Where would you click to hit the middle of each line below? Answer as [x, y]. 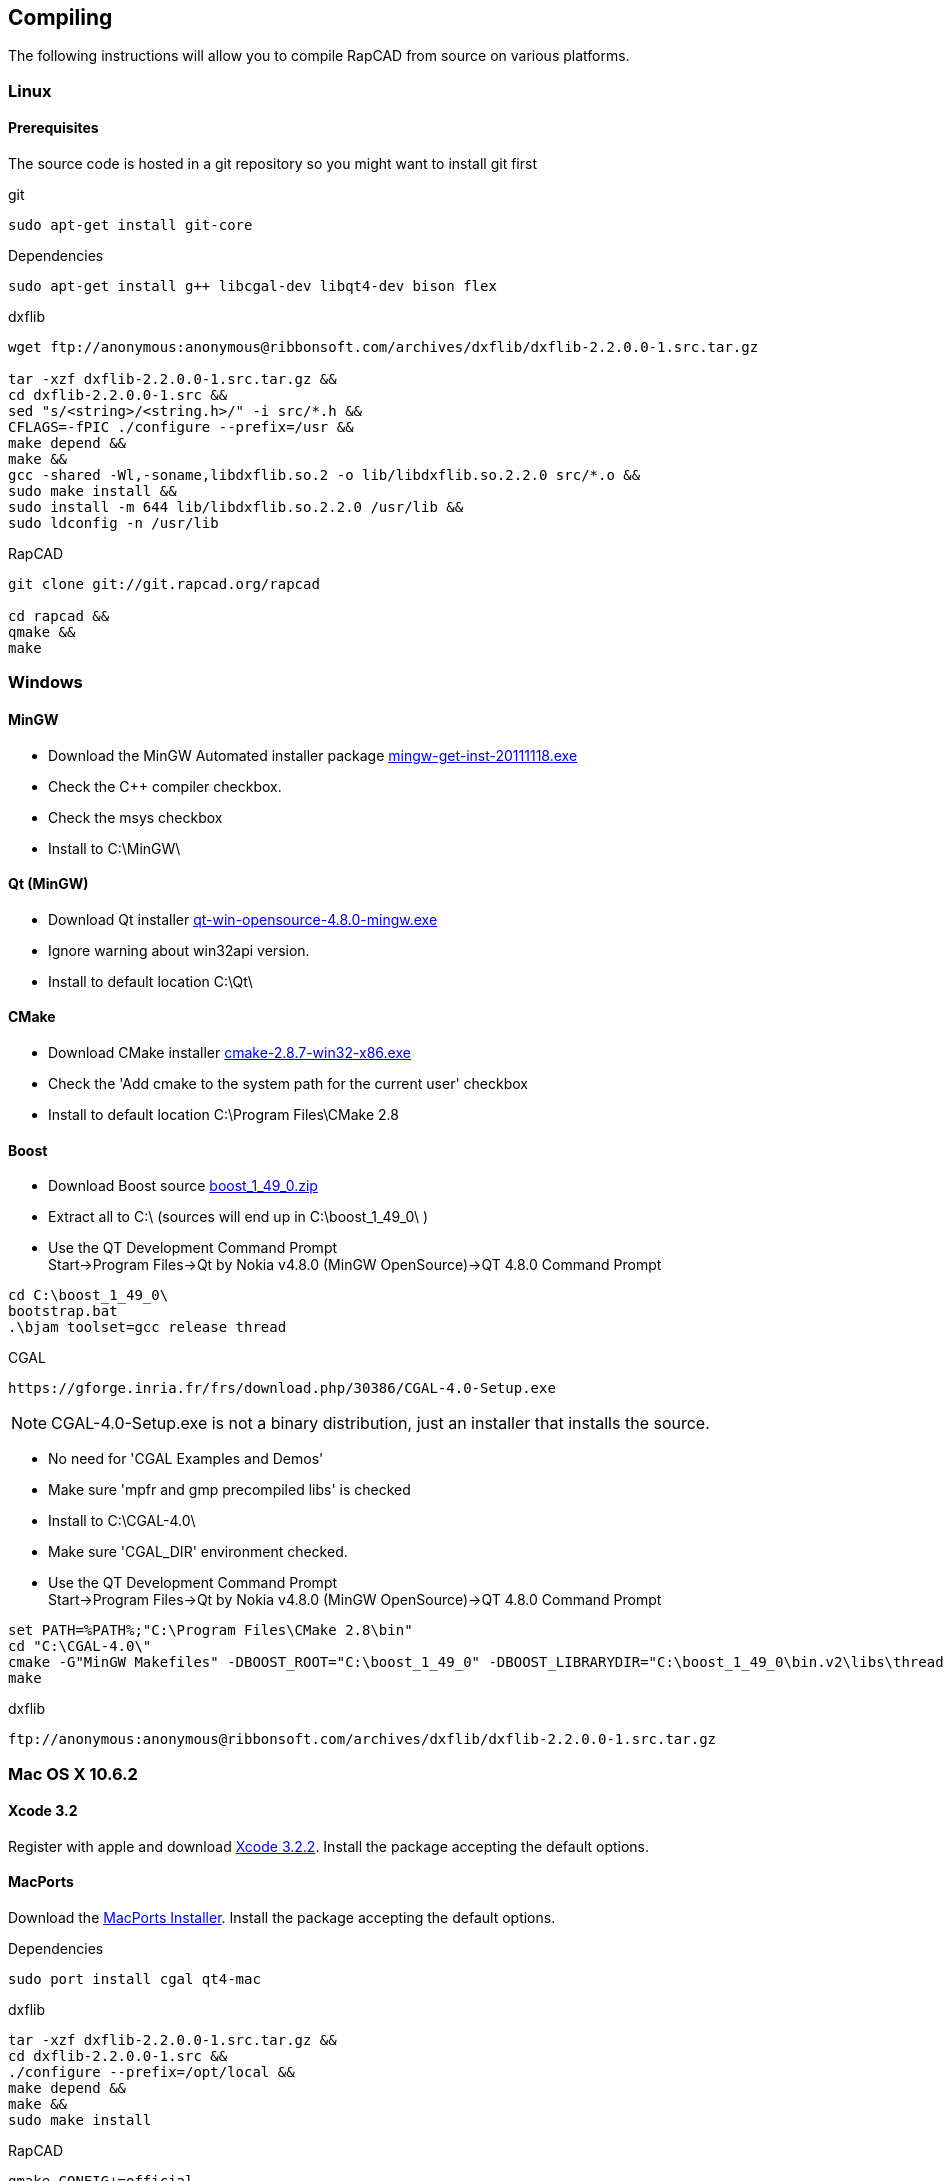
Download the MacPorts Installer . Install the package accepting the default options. [282, 1918]
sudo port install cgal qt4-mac [134, 1979]
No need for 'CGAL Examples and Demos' [186, 1459]
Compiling [60, 17]
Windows [45, 682]
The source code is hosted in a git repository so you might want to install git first [272, 164]
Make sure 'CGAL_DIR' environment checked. [198, 1552]
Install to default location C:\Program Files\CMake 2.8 [223, 1115]
